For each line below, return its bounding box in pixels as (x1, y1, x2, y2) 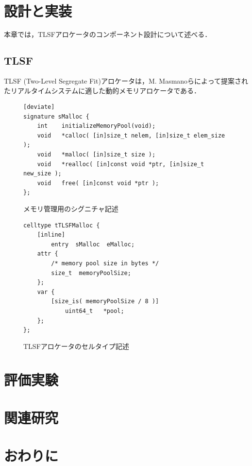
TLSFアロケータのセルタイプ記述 (23, 341, 129, 351)
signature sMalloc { (23, 113, 90, 120)
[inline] (37, 231, 65, 239)
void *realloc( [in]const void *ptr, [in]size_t (37, 160, 204, 168)
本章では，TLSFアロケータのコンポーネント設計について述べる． (4, 29, 212, 39)
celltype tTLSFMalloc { (23, 222, 100, 229)
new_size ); (23, 170, 62, 177)
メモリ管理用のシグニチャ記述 (23, 204, 118, 214)
